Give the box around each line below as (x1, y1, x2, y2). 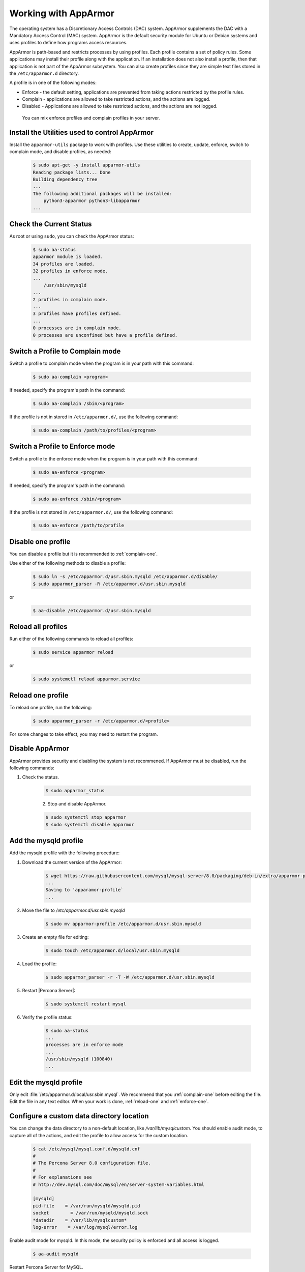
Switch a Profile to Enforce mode (9, 442, 115, 451)
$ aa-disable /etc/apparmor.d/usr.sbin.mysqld (33, 608, 151, 613)
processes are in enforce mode (45, 1042, 124, 1048)
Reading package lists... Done (33, 169, 111, 175)
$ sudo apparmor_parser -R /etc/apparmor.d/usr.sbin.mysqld (33, 581, 186, 587)
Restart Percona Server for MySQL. (9, 1264, 83, 1270)
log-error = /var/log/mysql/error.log (33, 1224, 138, 1230)
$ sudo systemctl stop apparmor (45, 815, 127, 820)
